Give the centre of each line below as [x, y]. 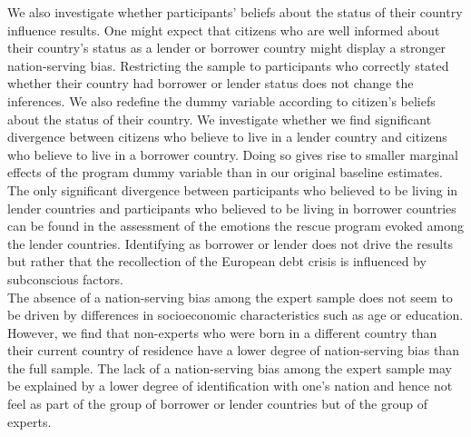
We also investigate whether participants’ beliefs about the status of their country [235, 12]
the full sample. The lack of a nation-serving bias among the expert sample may [230, 367]
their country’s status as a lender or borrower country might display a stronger [227, 48]
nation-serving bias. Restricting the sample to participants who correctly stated [228, 65]
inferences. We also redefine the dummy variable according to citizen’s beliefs [221, 100]
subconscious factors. [65, 278]
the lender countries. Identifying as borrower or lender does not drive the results [231, 243]
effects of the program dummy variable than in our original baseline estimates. [225, 172]
